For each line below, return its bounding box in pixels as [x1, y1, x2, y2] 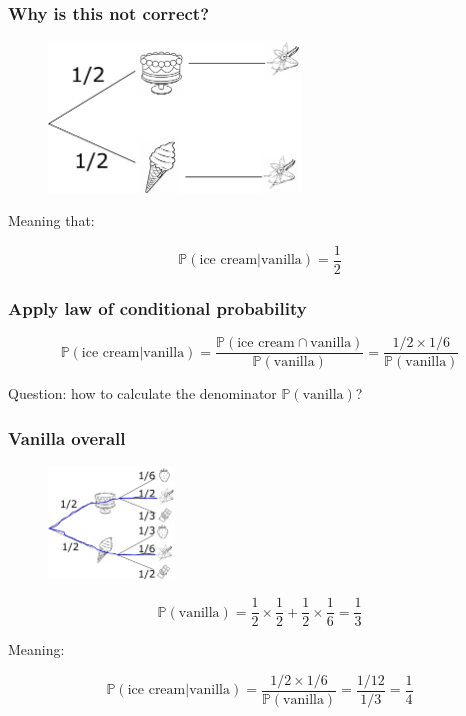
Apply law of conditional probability [8, 295, 307, 320]
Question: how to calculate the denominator [8, 383, 277, 404]
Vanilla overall [8, 425, 126, 450]
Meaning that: [8, 210, 95, 231]
